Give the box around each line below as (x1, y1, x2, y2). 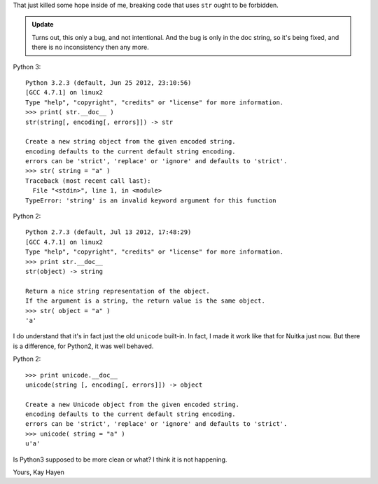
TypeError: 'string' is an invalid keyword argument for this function (25, 196, 276, 205)
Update (31, 20, 54, 29)
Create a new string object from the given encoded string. (25, 137, 236, 146)
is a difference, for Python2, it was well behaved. (13, 342, 154, 350)
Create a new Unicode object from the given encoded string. (25, 400, 239, 408)
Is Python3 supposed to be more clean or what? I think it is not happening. (13, 455, 227, 464)
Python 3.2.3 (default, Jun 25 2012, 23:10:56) (25, 78, 192, 87)
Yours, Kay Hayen (13, 468, 64, 476)
